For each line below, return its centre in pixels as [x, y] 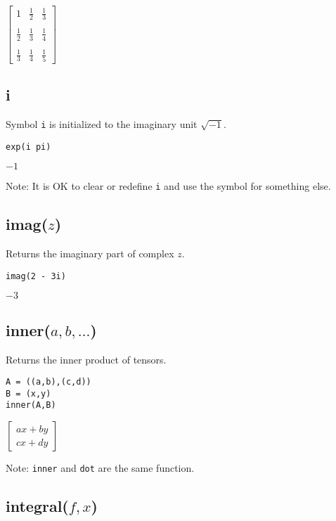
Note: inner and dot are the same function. [100, 468]
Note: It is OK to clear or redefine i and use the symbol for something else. [168, 186]
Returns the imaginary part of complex [90, 253]
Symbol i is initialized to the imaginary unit [102, 123]
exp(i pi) [28, 147]
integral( [37, 506]
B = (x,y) [28, 393]
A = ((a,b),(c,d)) [49, 382]
